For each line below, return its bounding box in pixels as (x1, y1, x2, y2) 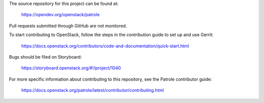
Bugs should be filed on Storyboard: (9, 54, 82, 60)
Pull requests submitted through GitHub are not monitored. (9, 22, 127, 29)
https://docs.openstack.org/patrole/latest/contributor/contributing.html (21, 87, 164, 93)
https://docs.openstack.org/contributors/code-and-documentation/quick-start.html (21, 43, 189, 49)
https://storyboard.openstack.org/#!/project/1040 (21, 65, 121, 71)
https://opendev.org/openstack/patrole (21, 12, 100, 18)
